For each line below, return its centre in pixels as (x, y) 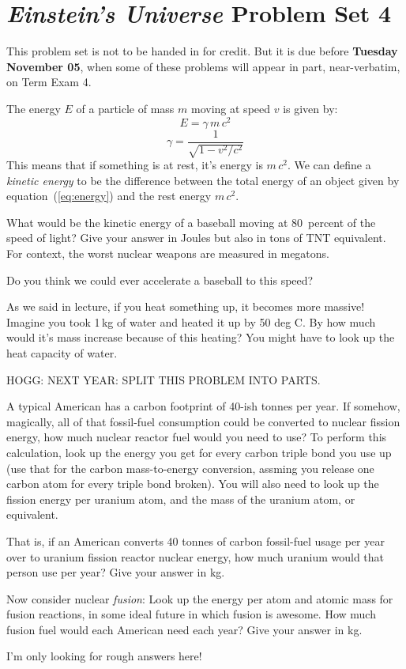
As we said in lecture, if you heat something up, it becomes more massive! (186, 306)
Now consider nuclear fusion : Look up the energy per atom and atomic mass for (200, 598)
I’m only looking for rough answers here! (104, 656)
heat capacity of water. (62, 352)
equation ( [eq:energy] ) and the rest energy (109, 196)
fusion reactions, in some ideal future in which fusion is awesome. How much (191, 614)
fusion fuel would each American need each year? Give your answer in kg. (184, 629)
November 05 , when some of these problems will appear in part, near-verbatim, (203, 66)
